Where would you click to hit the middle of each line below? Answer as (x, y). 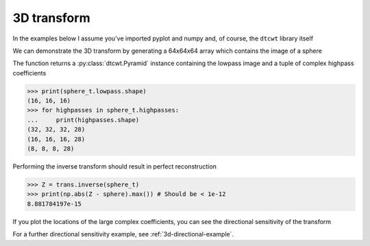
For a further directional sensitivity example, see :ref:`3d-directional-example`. (123, 234)
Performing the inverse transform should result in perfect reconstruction (115, 167)
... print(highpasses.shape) (83, 120)
